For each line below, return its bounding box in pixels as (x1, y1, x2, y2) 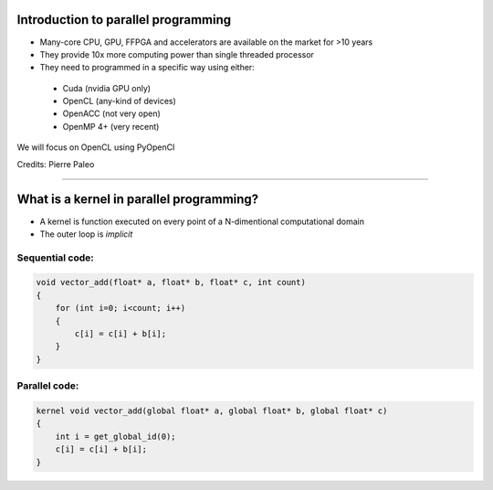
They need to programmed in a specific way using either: (39, 62, 255, 73)
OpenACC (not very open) (62, 108, 162, 119)
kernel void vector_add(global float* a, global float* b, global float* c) (36, 405, 388, 416)
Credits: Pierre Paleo (16, 158, 95, 169)
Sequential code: (16, 251, 95, 264)
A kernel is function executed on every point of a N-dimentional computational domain (39, 216, 365, 227)
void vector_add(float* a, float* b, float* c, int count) (36, 277, 306, 288)
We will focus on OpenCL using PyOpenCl (16, 142, 175, 153)
